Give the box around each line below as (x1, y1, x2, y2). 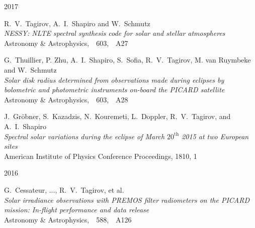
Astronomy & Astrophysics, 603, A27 (4, 37, 128, 48)
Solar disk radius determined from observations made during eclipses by (4, 74, 224, 85)
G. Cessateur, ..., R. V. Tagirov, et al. (4, 184, 124, 195)
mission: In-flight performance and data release (4, 204, 149, 215)
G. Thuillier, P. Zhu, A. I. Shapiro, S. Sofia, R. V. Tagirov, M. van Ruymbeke (4, 54, 251, 65)
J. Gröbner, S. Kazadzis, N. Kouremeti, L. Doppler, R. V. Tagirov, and (4, 111, 231, 122)
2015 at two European (182, 131, 249, 141)
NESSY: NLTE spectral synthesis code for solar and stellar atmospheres (4, 28, 225, 38)
